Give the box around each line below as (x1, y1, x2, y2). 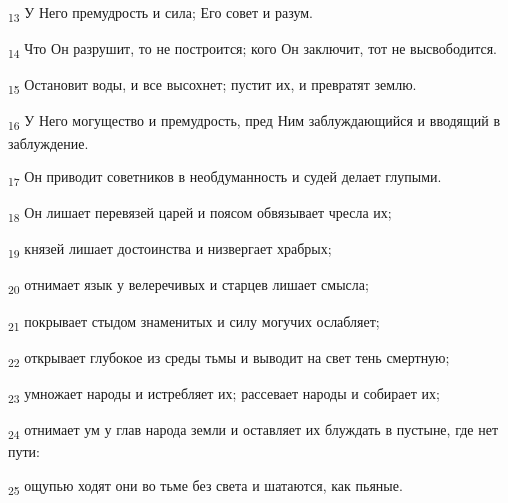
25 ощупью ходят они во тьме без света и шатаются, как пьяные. (8, 474, 403, 498)
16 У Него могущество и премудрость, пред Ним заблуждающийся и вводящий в (8, 110, 501, 134)
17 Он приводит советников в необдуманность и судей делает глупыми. (8, 166, 442, 189)
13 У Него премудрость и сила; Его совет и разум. (8, 2, 313, 25)
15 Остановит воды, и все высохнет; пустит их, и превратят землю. (8, 74, 417, 98)
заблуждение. (8, 132, 89, 153)
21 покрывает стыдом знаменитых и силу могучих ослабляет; (8, 310, 380, 334)
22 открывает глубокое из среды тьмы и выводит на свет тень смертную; (8, 346, 450, 370)
